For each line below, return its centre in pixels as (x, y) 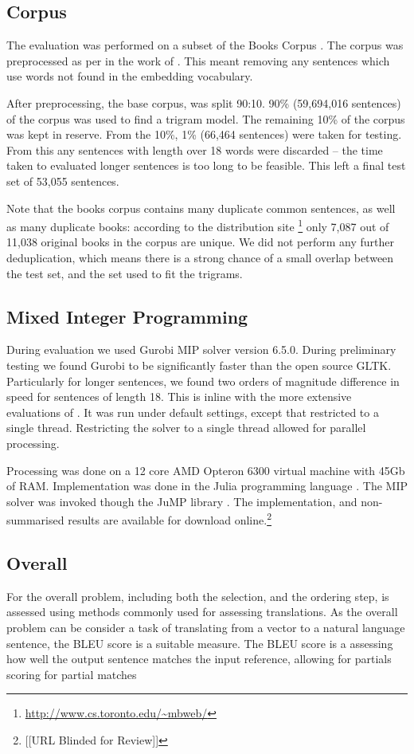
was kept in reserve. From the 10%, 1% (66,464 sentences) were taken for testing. (204, 134)
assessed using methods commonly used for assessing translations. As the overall (202, 612)
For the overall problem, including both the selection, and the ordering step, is (198, 596)
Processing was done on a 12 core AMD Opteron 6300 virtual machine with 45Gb (206, 470)
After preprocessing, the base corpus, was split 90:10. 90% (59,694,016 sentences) (204, 102)
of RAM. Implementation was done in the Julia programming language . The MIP (207, 486)
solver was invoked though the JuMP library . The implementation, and (182, 501)
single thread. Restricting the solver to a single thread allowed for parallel (186, 428)
